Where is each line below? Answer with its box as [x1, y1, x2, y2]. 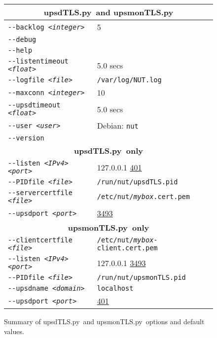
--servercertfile [8, 189, 72, 197]
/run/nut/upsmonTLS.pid [97, 273, 186, 281]
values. [4, 326, 24, 336]
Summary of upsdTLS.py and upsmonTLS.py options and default [4, 316, 205, 326]
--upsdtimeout [8, 101, 61, 109]
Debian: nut [97, 120, 139, 131]
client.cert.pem [97, 244, 158, 252]
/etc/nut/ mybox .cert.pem [97, 193, 190, 201]
